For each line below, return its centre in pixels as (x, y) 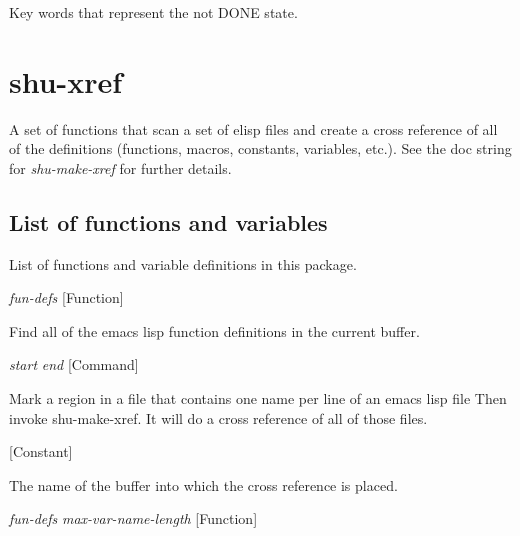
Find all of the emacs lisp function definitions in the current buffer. (214, 330)
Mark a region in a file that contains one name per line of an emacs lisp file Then (258, 398)
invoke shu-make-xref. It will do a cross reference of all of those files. (218, 417)
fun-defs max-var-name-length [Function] (133, 518)
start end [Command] (74, 364)
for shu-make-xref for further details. (120, 167)
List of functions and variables (168, 221)
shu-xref (66, 80)
